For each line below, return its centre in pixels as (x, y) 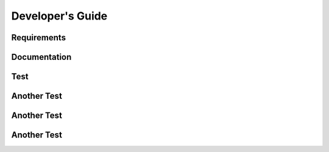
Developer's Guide (59, 16)
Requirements (39, 38)
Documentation (41, 57)
